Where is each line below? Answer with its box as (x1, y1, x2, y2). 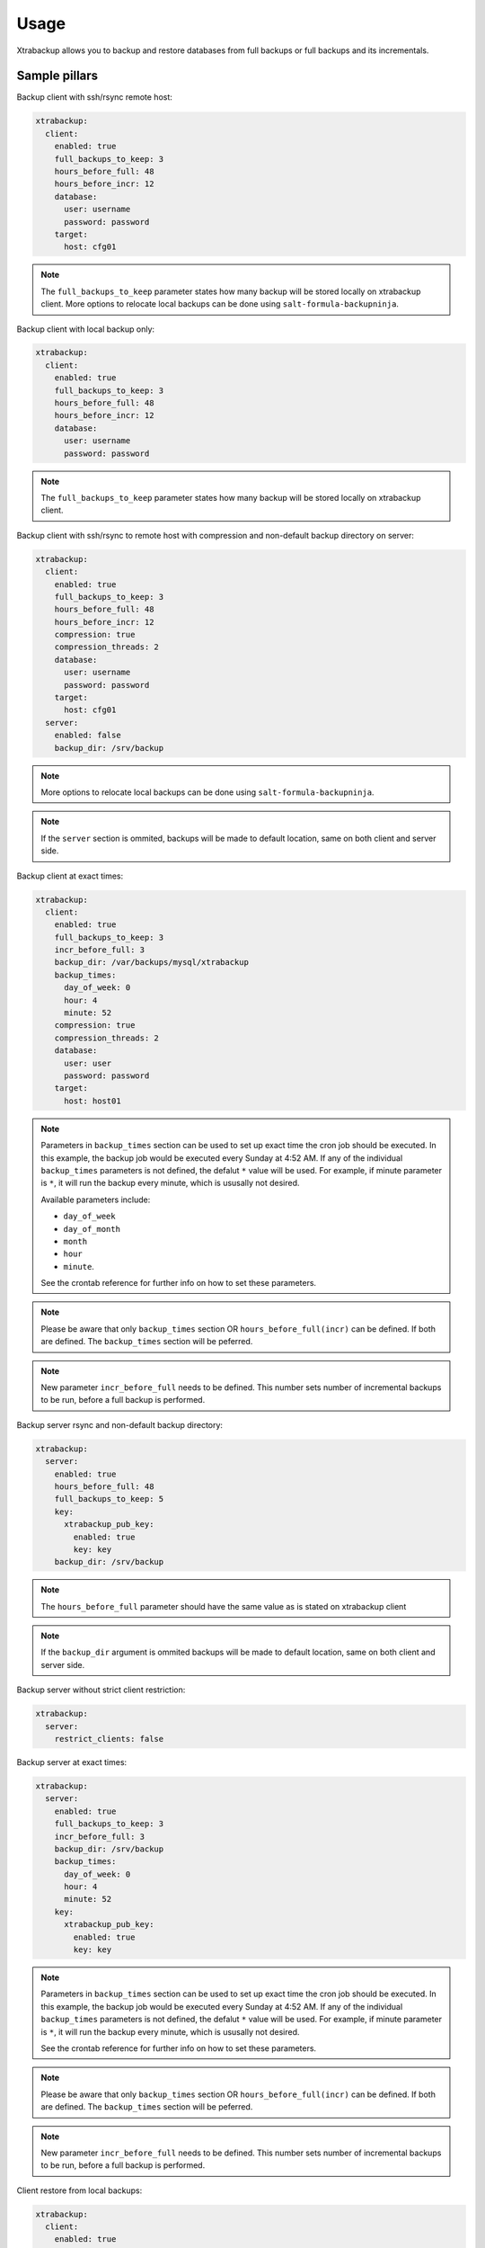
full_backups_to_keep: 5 (54, 1494, 164, 1504)
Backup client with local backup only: (16, 324, 155, 335)
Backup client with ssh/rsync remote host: (16, 92, 172, 103)
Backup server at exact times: (16, 1756, 128, 1767)
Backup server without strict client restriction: (16, 1684, 186, 1695)
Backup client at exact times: (16, 870, 124, 881)
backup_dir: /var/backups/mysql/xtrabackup (54, 958, 249, 968)
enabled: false (54, 730, 121, 741)
